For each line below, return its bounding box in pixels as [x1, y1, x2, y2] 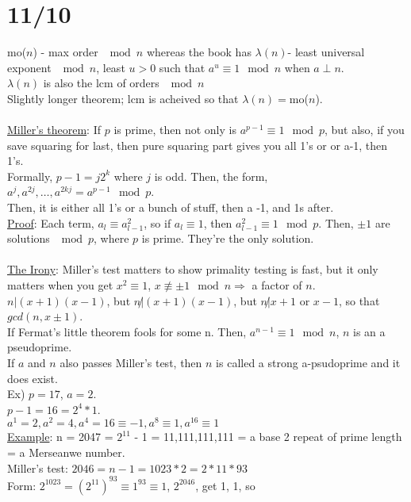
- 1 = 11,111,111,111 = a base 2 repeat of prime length [134, 428, 402, 445]
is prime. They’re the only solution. [141, 230, 314, 247]
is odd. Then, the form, [154, 167, 268, 184]
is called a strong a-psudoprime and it [216, 354, 401, 370]
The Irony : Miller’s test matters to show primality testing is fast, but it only [7, 261, 378, 278]
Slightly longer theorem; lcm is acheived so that [7, 90, 239, 106]
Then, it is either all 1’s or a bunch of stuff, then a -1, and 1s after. [7, 199, 334, 216]
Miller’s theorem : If [7, 121, 102, 138]
